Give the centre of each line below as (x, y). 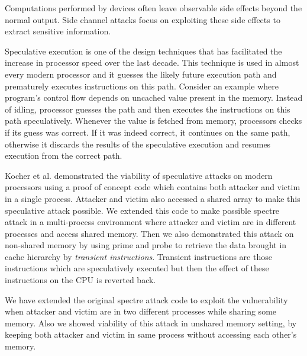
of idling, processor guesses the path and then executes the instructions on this (148, 109)
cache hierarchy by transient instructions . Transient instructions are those (138, 256)
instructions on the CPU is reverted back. (80, 280)
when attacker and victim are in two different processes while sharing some (141, 311)
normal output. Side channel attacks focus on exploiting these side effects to (143, 19)
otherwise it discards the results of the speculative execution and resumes (138, 144)
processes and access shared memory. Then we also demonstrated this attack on (149, 233)
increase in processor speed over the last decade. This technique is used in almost (152, 62)
